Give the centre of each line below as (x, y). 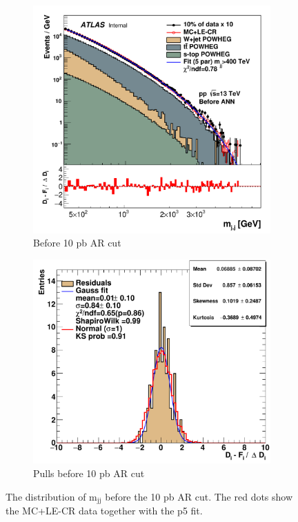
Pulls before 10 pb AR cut (89, 473)
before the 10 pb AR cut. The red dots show (199, 496)
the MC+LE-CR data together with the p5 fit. (104, 510)
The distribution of (46, 496)
